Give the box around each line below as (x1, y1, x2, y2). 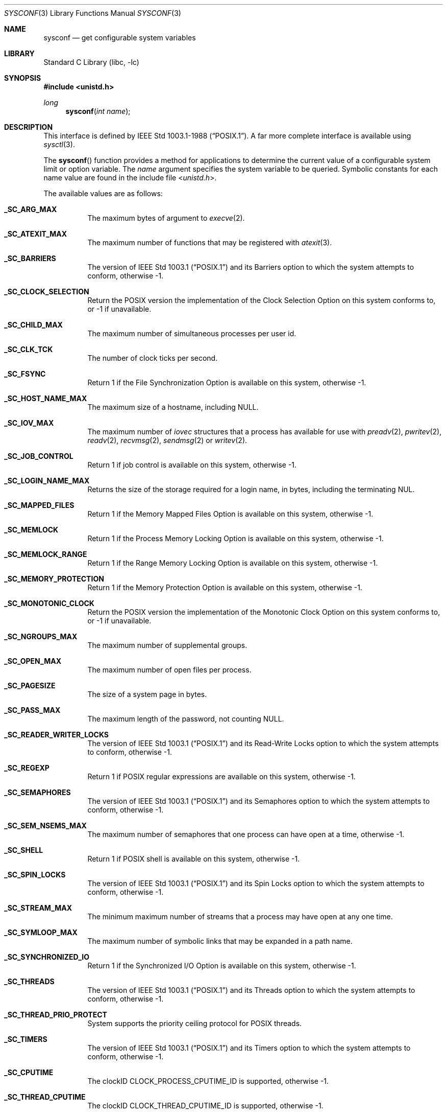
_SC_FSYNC (4, 369, 46, 378)
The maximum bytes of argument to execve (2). (87, 214, 245, 222)
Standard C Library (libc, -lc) (43, 58, 139, 66)
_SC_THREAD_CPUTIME (4, 1093, 86, 1101)
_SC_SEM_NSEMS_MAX (4, 821, 87, 830)
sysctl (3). (43, 140, 75, 149)
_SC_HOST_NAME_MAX (4, 394, 87, 403)
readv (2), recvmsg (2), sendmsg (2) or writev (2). (87, 436, 247, 445)
